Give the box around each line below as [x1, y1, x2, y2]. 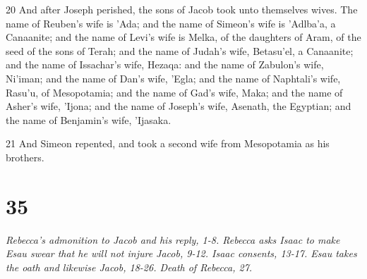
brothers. [6, 149, 44, 164]
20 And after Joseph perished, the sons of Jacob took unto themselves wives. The [6, 2, 358, 16]
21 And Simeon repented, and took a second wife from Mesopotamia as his [6, 136, 330, 151]
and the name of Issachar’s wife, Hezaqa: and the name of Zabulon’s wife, [6, 57, 324, 72]
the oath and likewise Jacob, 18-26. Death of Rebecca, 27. [6, 259, 253, 274]
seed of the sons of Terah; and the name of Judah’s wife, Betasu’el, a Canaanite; [6, 43, 354, 58]
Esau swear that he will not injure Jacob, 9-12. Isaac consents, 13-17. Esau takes [6, 246, 357, 261]
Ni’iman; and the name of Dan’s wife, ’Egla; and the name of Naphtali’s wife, [6, 70, 341, 85]
